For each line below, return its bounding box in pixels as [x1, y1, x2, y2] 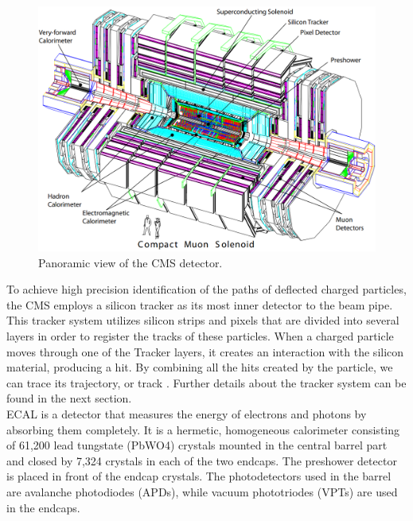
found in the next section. [6, 390, 132, 406]
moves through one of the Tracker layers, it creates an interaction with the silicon [6, 343, 404, 360]
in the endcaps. [6, 499, 80, 515]
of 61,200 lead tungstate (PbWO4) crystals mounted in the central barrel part [6, 437, 388, 453]
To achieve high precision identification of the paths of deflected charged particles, [6, 281, 407, 297]
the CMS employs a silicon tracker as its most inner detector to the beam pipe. [6, 296, 393, 313]
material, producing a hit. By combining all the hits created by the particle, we [6, 359, 393, 375]
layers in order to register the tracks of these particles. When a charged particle [6, 328, 394, 344]
